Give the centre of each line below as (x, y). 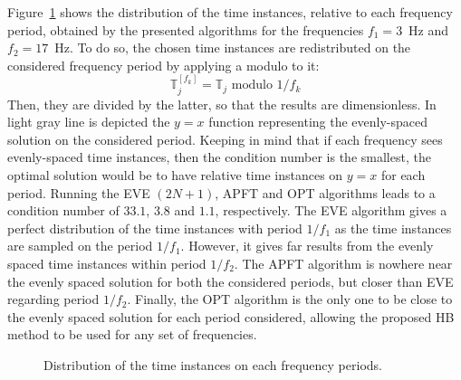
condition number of (63, 210)
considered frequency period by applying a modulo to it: (163, 65)
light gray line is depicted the (89, 122)
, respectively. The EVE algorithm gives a (331, 210)
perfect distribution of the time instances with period (155, 228)
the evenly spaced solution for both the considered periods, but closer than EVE (230, 281)
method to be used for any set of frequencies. (132, 334)
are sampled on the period (80, 246)
